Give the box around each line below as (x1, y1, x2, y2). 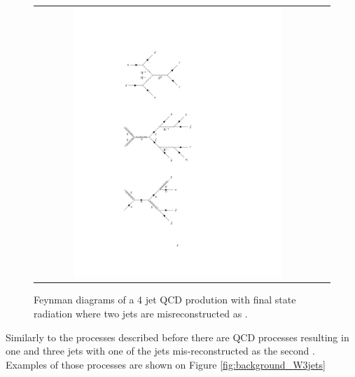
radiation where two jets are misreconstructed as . (34, 306, 248, 320)
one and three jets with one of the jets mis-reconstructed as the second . (6, 343, 315, 358)
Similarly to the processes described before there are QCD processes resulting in (6, 329, 349, 344)
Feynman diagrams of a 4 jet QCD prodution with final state (34, 292, 296, 307)
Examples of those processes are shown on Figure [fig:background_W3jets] (6, 357, 326, 371)
